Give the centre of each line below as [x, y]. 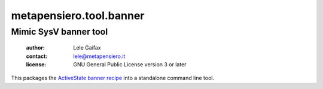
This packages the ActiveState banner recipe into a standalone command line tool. [113, 78]
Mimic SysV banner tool [60, 32]
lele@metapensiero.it [99, 56]
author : [35, 48]
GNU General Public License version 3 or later [130, 64]
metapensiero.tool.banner [78, 16]
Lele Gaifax [87, 48]
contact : [37, 56]
